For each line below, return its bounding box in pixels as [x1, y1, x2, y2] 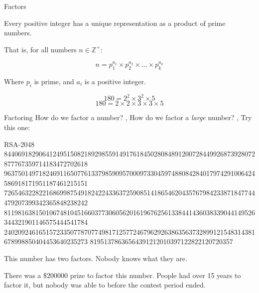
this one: [4, 122, 30, 132]
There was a [4, 270, 41, 280]
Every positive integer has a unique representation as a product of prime [4, 17, 226, 28]
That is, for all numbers [4, 44, 77, 54]
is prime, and [34, 76, 74, 87]
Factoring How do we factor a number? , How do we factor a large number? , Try [4, 112, 252, 123]
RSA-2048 [4, 139, 35, 149]
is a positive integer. [84, 76, 146, 87]
